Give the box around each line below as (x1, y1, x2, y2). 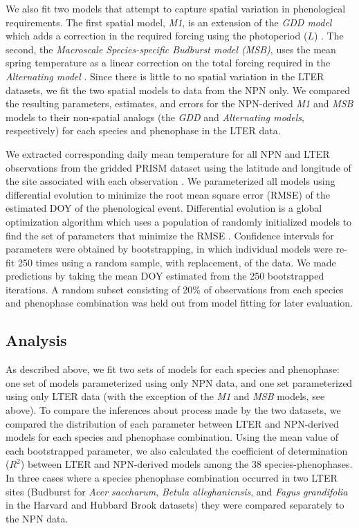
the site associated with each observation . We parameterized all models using (6, 174, 335, 188)
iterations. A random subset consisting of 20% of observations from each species (6, 282, 344, 296)
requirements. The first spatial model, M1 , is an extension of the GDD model (6, 15, 332, 29)
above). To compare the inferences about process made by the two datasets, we (6, 403, 341, 417)
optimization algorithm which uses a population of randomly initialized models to (6, 214, 352, 228)
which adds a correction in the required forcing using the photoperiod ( (6, 28, 308, 43)
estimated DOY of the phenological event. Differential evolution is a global (6, 201, 322, 215)
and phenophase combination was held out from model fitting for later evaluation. (6, 295, 353, 310)
